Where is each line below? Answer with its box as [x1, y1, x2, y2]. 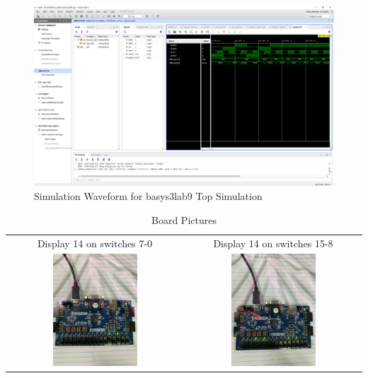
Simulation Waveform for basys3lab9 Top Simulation [34, 189, 263, 203]
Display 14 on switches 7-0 [37, 235, 153, 250]
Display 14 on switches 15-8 [213, 235, 333, 250]
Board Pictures [151, 212, 217, 227]
